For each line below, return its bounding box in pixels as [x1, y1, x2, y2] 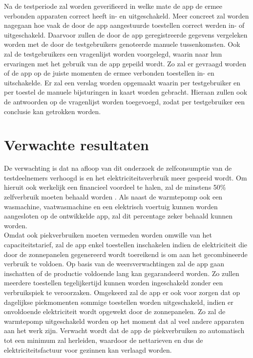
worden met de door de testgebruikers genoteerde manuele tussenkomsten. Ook [4, 39, 240, 49]
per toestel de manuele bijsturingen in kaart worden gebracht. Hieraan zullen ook [4, 87, 247, 97]
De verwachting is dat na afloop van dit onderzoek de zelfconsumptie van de [4, 163, 232, 173]
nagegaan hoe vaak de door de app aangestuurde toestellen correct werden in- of [4, 20, 245, 30]
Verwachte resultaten [4, 135, 149, 155]
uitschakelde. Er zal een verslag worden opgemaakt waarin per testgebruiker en [4, 77, 241, 87]
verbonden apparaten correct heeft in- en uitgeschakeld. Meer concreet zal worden [4, 10, 249, 20]
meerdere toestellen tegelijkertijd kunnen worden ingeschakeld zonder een [4, 278, 223, 288]
